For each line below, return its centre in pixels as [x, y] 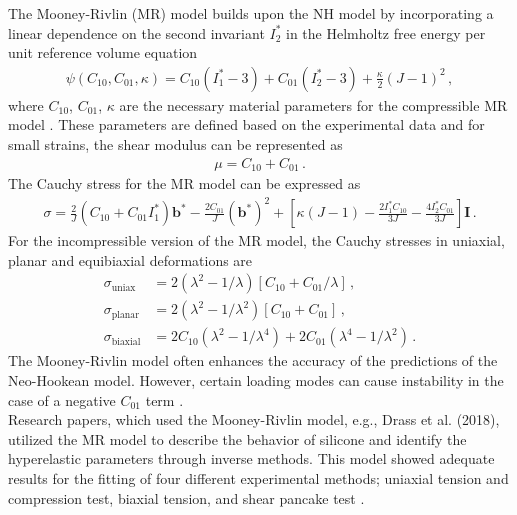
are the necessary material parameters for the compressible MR [313, 104]
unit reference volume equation [103, 52]
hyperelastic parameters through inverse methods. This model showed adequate [251, 458]
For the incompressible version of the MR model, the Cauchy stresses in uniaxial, [256, 240]
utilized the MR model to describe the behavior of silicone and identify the [237, 438]
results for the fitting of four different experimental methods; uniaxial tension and [258, 478]
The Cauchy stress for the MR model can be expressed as [184, 183]
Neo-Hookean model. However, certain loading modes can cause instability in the [256, 380]
